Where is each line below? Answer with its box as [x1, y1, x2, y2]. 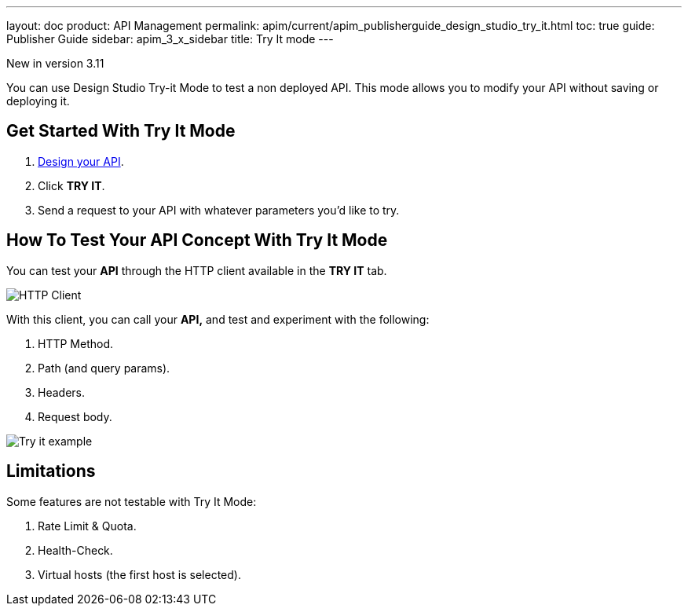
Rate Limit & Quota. [38, 519, 137, 533]
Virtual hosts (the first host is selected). [38, 567, 241, 581]
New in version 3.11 [6, 57, 104, 70]
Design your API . [38, 154, 124, 168]
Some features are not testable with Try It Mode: [6, 494, 257, 508]
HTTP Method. [38, 336, 114, 350]
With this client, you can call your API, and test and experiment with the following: [6, 312, 430, 326]
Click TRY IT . [38, 178, 105, 192]
